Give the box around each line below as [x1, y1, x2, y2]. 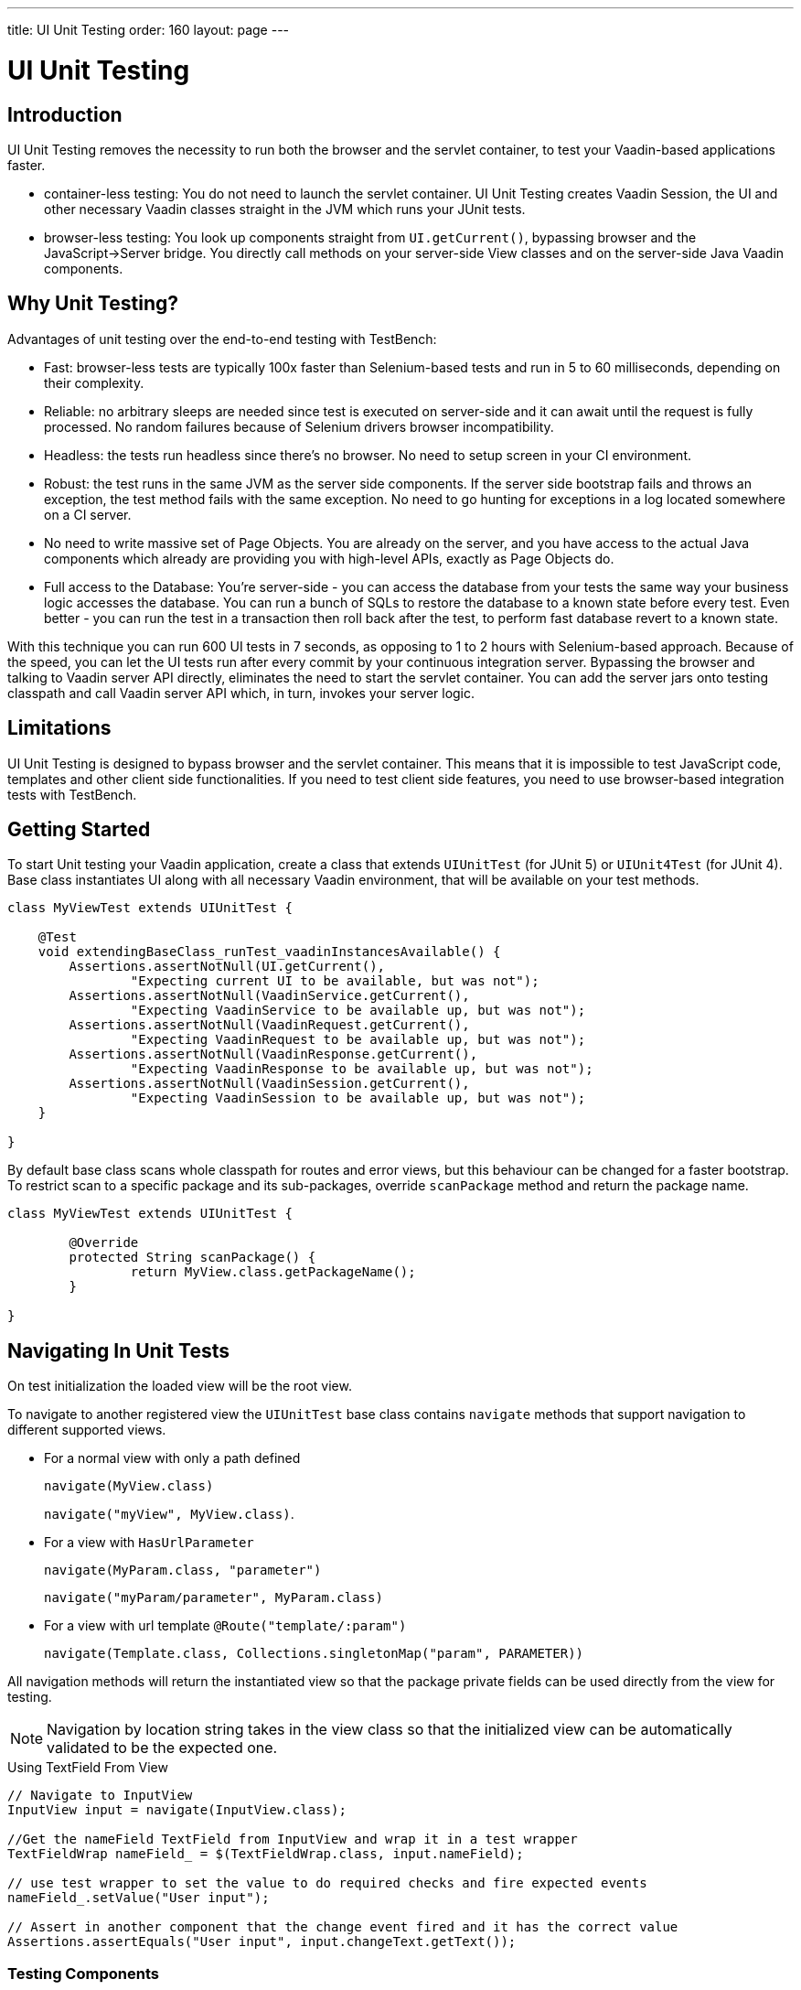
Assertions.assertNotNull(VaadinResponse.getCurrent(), [69, 1047, 478, 1062]
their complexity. [44, 374, 144, 391]
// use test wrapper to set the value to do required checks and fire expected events [7, 1876, 647, 1891]
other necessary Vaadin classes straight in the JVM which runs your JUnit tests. [44, 200, 526, 217]
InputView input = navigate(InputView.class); [7, 1802, 347, 1818]
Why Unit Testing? [7, 292, 179, 316]
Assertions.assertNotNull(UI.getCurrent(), [69, 959, 386, 974]
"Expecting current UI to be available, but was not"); [130, 973, 539, 989]
